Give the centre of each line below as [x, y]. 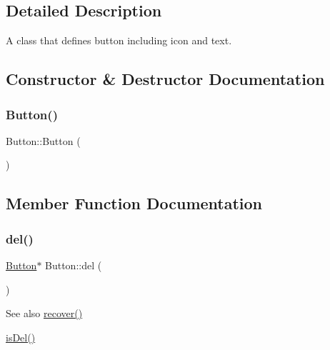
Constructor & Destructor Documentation [165, 79]
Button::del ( [74, 265]
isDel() [21, 337]
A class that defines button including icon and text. [119, 40]
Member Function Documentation [134, 203]
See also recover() [44, 313]
